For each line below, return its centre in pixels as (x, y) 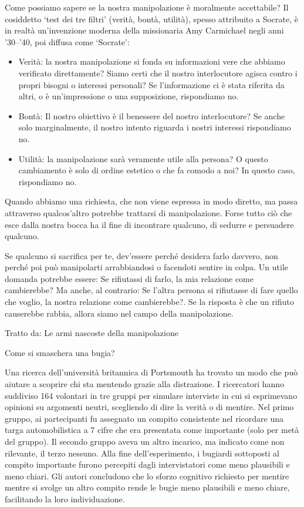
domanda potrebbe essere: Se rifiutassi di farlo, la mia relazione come (129, 278)
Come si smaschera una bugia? (60, 352)
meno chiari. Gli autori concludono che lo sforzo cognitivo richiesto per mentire (147, 476)
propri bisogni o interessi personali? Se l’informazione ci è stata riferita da (151, 84)
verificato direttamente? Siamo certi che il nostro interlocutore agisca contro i (158, 73)
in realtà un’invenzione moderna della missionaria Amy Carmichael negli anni (144, 30)
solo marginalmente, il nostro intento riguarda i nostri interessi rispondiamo (155, 127)
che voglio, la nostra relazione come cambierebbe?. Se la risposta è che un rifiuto (149, 302)
